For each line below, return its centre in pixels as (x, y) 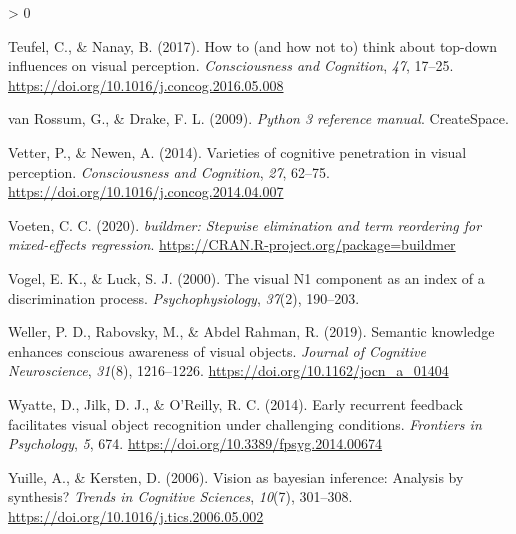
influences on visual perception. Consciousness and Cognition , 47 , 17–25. (231, 65)
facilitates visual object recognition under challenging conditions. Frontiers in (245, 423)
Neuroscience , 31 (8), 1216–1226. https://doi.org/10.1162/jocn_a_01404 (228, 370)
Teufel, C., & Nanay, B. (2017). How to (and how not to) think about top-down (253, 45)
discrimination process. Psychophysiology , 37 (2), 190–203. (184, 297)
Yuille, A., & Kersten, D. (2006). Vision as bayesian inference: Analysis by (236, 476)
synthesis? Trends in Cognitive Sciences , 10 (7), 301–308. (180, 496)
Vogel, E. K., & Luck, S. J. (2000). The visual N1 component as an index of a (246, 277)
